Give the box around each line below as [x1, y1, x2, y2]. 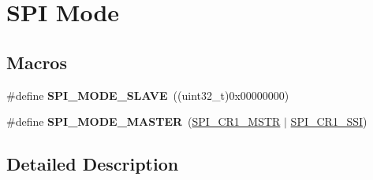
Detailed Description [6, 152, 179, 176]
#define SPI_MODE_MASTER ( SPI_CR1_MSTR [6, 113, 281, 130]
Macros [6, 50, 67, 74]
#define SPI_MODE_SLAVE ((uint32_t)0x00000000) [6, 86, 289, 103]
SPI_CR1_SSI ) [290, 113, 367, 130]
